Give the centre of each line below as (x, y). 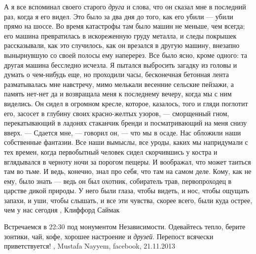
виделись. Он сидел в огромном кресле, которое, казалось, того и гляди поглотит (126, 103)
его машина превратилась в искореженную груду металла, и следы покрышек (120, 35)
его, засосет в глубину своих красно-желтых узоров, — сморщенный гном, (117, 113)
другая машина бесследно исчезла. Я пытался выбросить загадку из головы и (121, 64)
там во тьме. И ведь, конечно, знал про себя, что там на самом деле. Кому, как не (128, 171)
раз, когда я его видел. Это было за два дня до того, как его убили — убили (119, 16)
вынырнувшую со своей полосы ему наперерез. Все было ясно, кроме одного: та (126, 55)
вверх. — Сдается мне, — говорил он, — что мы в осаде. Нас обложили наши (123, 132)
